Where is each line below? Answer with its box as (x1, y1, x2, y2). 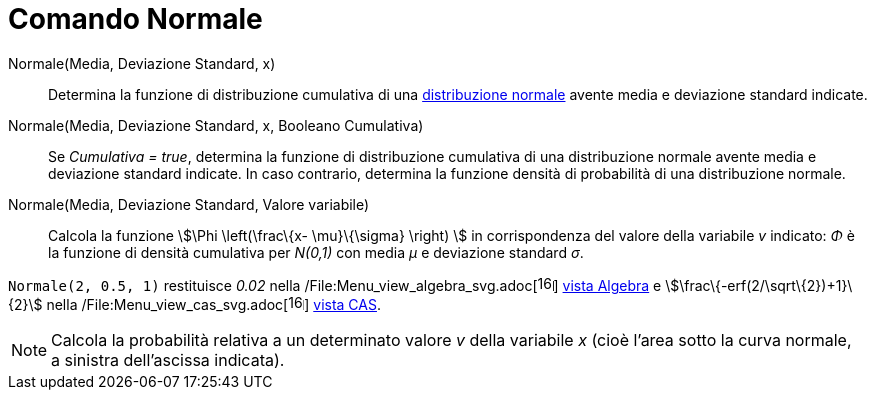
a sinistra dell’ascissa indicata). (51, 349, 285, 370)
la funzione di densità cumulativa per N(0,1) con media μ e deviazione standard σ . (48, 243, 584, 261)
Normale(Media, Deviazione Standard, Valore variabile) (8, 195, 370, 213)
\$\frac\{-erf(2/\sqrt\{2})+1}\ (665, 276, 853, 294)
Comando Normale (8, 2, 263, 36)
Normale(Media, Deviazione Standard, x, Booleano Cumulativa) (8, 116, 424, 134)
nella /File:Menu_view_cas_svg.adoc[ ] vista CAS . (46, 295, 382, 313)
